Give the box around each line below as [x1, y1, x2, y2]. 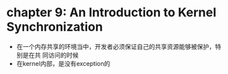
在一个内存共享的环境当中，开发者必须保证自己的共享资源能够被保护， [16, 42, 216, 50]
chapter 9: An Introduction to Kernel [6, 5, 217, 20]
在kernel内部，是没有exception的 [16, 59, 111, 67]
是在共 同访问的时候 [22, 51, 79, 59]
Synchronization [6, 19, 104, 35]
